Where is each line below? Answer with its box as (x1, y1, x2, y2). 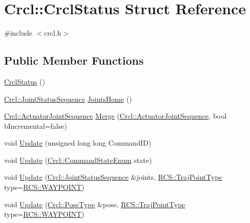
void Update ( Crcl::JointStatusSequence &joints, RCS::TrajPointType (4, 172, 223, 182)
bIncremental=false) (4, 120, 67, 131)
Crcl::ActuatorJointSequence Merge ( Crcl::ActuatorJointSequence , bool (4, 110, 227, 121)
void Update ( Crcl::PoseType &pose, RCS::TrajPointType (4, 199, 185, 209)
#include (4, 27, 33, 38)
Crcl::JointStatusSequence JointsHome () (4, 93, 132, 104)
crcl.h (44, 27, 62, 38)
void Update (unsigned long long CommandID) (4, 137, 151, 148)
